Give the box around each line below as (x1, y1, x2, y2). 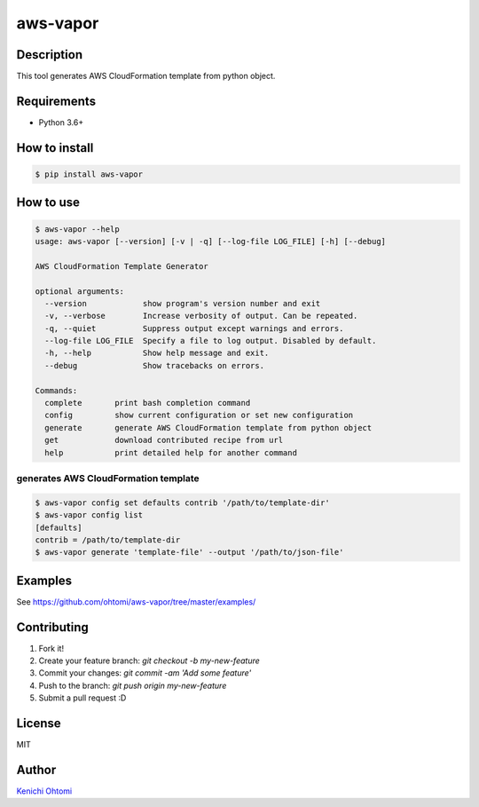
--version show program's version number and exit (44, 298, 321, 308)
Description (16, 47, 83, 62)
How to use (16, 195, 80, 210)
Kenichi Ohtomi (16, 786, 73, 796)
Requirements (16, 93, 97, 108)
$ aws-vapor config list (35, 510, 144, 520)
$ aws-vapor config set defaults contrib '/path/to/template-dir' (35, 497, 330, 508)
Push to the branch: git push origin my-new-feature (38, 680, 227, 691)
